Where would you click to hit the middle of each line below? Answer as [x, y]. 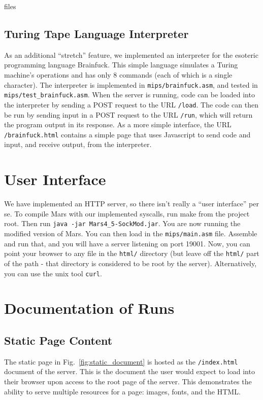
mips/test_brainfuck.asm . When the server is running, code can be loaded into [129, 95]
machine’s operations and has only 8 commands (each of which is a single [118, 74]
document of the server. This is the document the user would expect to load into [129, 371]
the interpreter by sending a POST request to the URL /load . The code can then [131, 104]
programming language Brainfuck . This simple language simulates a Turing [121, 65]
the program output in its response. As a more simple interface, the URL [118, 124]
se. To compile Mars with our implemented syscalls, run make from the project [127, 213]
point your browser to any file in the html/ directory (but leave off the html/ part [132, 253]
